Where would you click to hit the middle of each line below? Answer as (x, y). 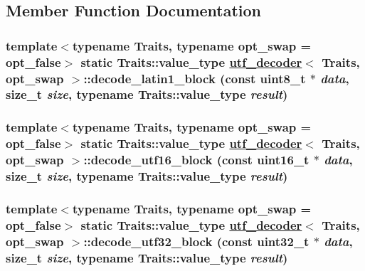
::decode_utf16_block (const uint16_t (196, 160)
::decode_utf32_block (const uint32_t (196, 241)
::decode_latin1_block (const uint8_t (195, 78)
